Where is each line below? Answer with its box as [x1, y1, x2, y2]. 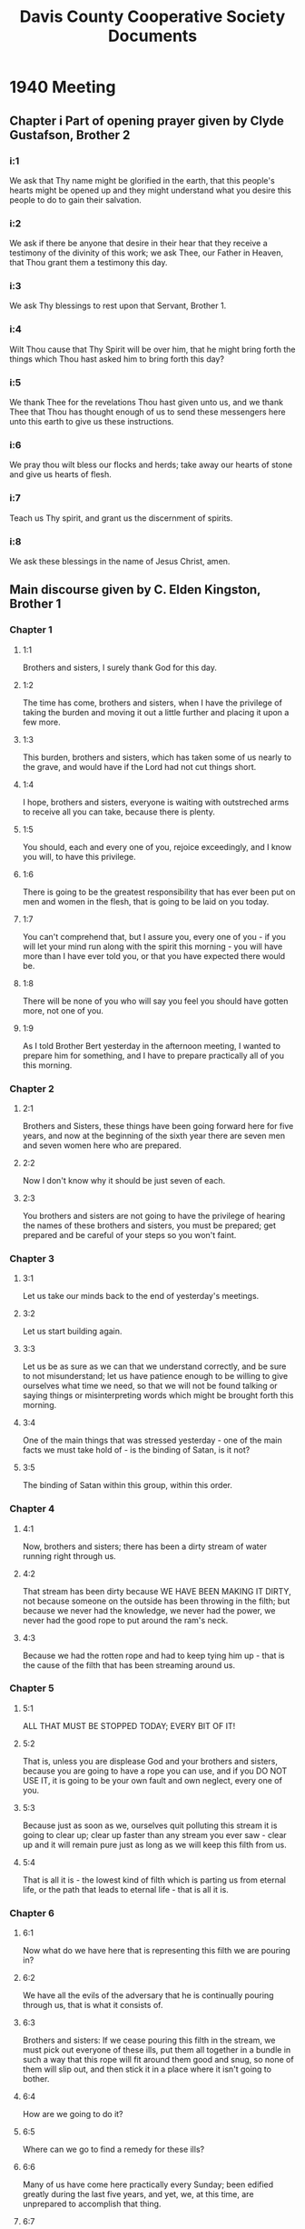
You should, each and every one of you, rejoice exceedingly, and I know [22, 841, 292, 852]
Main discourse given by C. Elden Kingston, [9, 582, 261, 597]
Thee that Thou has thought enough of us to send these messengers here [9, 406, 286, 417]
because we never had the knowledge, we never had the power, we [22, 1604, 276, 1615]
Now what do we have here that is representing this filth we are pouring [22, 1945, 290, 1956]
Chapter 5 [9, 1682, 54, 1694]
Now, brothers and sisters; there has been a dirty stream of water [22, 1541, 268, 1552]
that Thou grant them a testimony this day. [9, 257, 168, 268]
